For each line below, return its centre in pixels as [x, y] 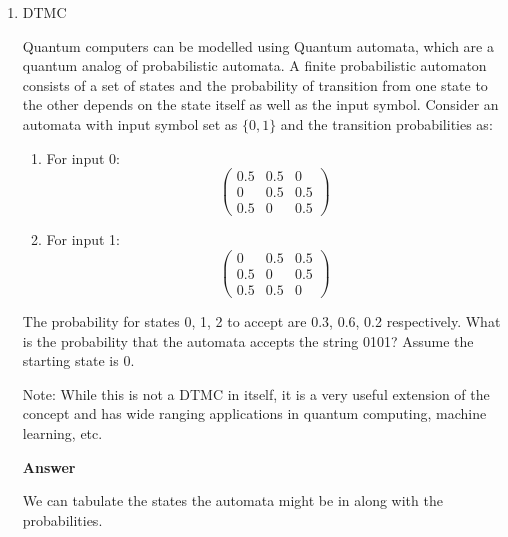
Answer [49, 466]
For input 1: [83, 239]
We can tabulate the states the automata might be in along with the [232, 500]
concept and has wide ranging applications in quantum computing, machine [254, 413]
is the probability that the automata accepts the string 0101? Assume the [248, 340]
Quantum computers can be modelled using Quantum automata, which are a [258, 45]
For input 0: [83, 157]
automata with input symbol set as [130, 123]
